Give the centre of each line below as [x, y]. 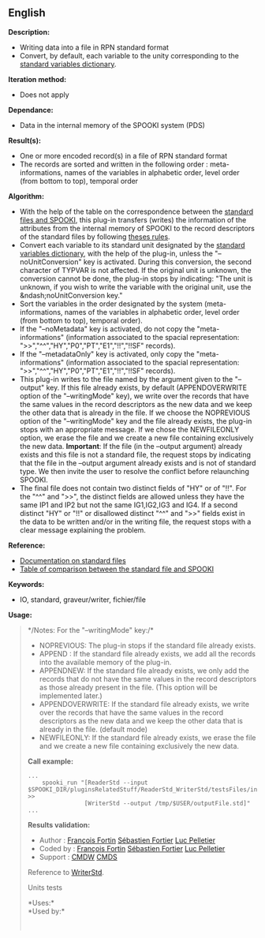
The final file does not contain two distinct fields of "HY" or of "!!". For [133, 488]
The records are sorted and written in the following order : [114, 164]
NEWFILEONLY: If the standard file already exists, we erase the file [147, 738]
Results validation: [59, 824]
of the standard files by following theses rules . [95, 237]
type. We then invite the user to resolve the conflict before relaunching [134, 471]
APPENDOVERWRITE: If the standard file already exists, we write [144, 704]
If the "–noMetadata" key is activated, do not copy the [107, 329]
